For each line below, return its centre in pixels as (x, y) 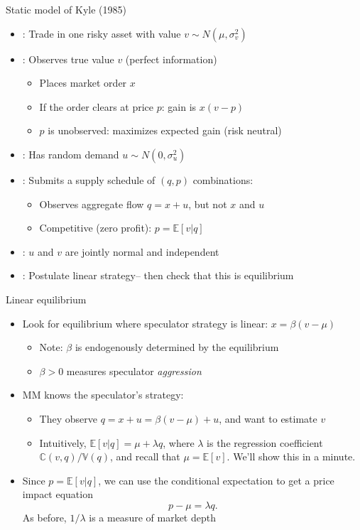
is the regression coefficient (265, 442)
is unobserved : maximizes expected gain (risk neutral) (165, 130)
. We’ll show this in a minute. (291, 456)
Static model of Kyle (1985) (66, 9)
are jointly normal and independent (142, 251)
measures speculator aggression (134, 371)
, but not (208, 204)
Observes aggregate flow (92, 204)
